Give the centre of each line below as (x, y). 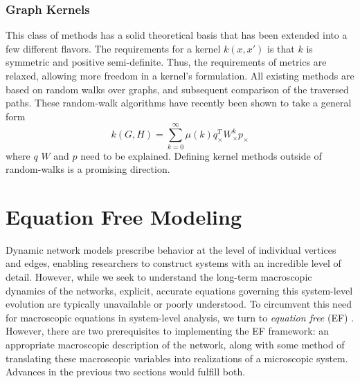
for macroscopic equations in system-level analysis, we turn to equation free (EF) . (180, 317)
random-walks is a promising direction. (88, 169)
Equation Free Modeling (124, 216)
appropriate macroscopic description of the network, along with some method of (175, 344)
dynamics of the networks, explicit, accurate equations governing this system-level (179, 290)
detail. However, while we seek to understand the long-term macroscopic (159, 277)
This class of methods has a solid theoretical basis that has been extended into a (177, 35)
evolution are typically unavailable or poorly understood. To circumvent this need (179, 304)
